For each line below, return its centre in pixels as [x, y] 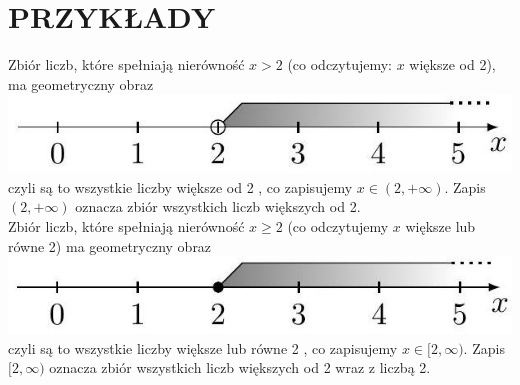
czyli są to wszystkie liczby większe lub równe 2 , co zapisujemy [203, 347]
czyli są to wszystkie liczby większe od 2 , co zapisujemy [180, 186]
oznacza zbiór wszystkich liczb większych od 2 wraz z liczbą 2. [240, 367]
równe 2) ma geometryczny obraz [110, 245]
